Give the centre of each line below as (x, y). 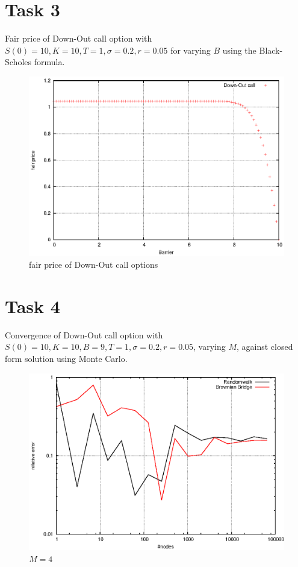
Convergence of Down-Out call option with (84, 334)
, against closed (265, 347)
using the (239, 50)
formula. (49, 62)
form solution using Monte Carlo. (66, 358)
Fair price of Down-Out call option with (79, 38)
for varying (191, 50)
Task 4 (33, 306)
